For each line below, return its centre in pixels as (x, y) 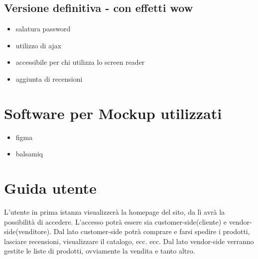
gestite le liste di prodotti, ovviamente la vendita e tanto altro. (100, 251)
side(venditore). (28, 231)
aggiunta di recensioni (49, 78)
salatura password (43, 29)
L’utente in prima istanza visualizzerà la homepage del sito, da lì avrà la (115, 212)
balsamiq (29, 154)
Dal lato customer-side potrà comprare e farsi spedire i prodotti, (152, 231)
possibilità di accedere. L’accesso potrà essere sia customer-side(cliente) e (116, 221)
